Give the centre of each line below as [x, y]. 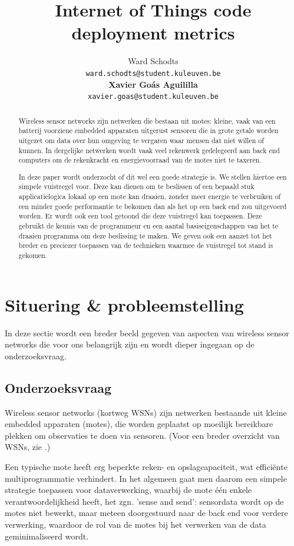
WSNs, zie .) [28, 447]
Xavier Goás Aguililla [153, 84]
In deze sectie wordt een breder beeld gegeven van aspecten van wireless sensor [147, 332]
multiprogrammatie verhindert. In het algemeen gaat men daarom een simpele [146, 478]
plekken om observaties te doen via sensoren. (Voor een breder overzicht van [142, 435]
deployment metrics [153, 33]
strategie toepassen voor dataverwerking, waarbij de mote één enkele [128, 490]
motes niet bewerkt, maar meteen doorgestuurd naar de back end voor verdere [146, 513]
